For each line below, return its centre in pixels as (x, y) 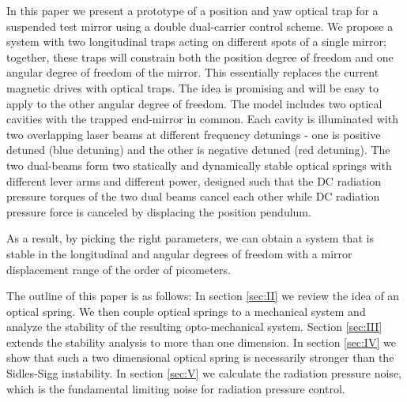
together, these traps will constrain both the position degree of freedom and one (200, 56)
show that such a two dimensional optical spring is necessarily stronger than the (200, 357)
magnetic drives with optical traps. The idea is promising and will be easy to (193, 87)
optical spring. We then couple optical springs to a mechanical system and (186, 311)
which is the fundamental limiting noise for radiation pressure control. (176, 388)
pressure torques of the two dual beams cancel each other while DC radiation (193, 196)
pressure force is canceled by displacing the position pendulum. (159, 211)
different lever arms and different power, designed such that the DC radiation (194, 180)
